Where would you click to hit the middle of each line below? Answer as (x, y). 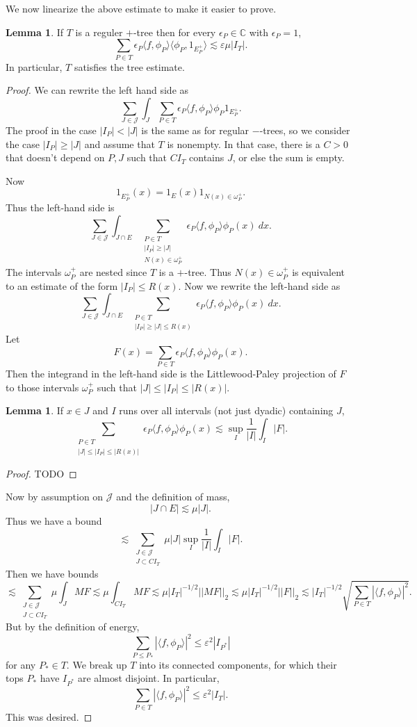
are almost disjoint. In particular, (149, 678)
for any (21, 664)
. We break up (97, 664)
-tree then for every (174, 32)
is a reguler (99, 32)
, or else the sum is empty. (288, 157)
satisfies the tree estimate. (129, 66)
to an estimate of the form (62, 285)
